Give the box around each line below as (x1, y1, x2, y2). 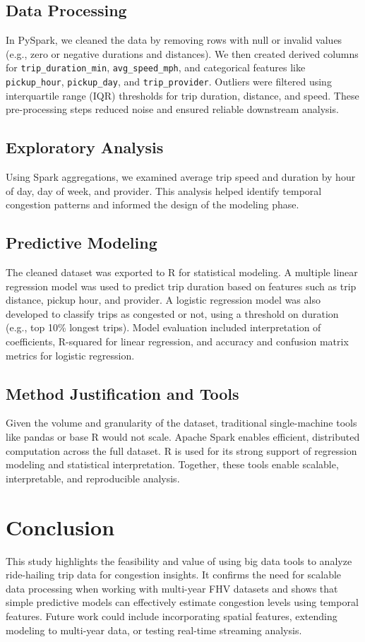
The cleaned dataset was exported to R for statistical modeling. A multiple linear (6, 265, 358, 280)
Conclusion (6, 512, 115, 541)
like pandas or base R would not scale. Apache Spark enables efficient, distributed (6, 429, 360, 444)
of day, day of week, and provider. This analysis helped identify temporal (6, 183, 322, 198)
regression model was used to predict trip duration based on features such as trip (6, 278, 357, 293)
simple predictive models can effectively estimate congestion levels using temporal (6, 595, 359, 610)
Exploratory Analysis (6, 136, 164, 158)
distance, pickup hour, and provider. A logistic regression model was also (6, 292, 321, 307)
